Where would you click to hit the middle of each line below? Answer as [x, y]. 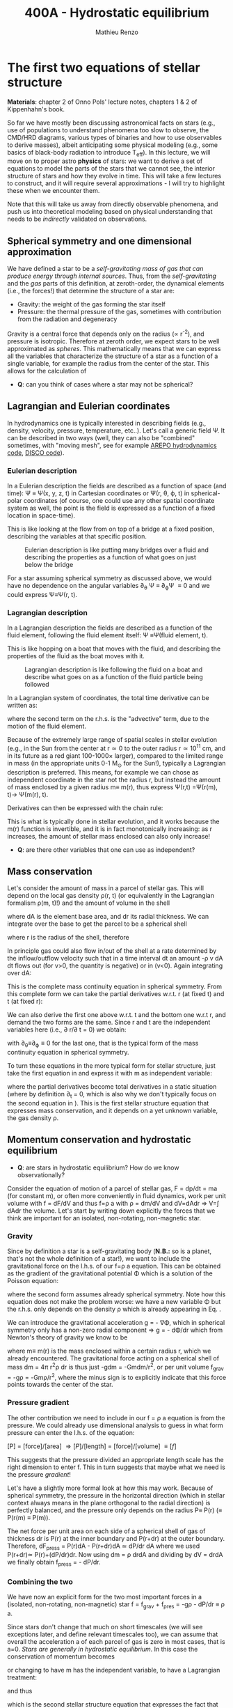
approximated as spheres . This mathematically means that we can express [114, 348]
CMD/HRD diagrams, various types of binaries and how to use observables [115, 137]
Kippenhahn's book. [36, 109]
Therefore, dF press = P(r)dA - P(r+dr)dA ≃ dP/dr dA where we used [104, 1546]
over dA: [19, 973]
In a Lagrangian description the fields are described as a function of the [110, 628]
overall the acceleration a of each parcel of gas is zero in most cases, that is [116, 1642]
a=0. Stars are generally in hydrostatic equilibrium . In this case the [103, 1649]
